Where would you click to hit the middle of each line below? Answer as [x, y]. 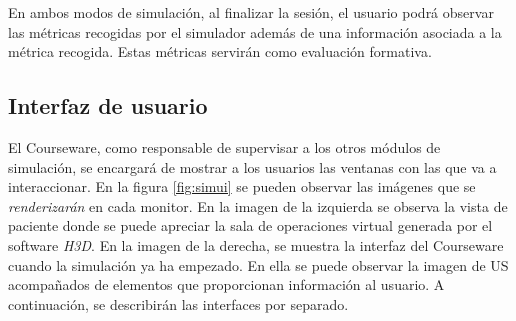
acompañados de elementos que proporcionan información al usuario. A [226, 284]
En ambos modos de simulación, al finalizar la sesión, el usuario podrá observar [251, 12]
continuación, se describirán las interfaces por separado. [178, 303]
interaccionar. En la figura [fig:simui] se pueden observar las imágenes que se [242, 186]
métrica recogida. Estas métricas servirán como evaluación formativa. [220, 51]
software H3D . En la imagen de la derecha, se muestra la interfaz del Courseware [256, 244]
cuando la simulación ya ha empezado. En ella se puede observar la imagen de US [258, 264]
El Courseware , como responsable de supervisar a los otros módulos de [224, 146]
